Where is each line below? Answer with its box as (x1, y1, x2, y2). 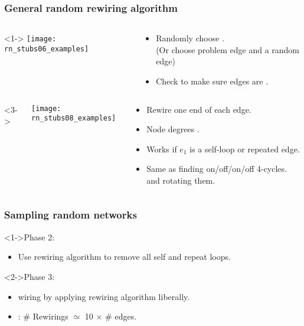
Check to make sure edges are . (156, 75, 269, 87)
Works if (146, 142, 177, 155)
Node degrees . (146, 123, 200, 135)
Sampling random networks (4, 207, 137, 222)
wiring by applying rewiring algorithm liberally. (18, 290, 190, 302)
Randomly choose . (156, 32, 224, 44)
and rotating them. (146, 174, 215, 186)
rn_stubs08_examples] (31, 114, 116, 123)
